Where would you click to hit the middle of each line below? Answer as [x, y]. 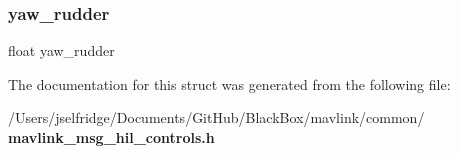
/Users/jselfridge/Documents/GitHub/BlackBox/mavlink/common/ [216, 117]
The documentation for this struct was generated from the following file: [229, 83]
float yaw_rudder [61, 50]
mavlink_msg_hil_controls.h [111, 137]
